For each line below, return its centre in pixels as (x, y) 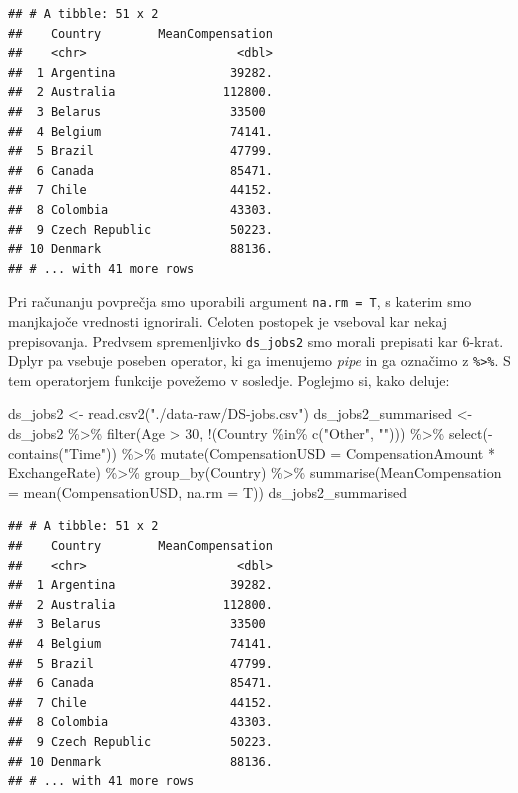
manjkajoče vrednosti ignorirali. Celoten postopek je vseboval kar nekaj (228, 320)
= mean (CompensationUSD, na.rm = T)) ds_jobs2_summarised (207, 491)
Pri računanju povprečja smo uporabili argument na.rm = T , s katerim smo (240, 301)
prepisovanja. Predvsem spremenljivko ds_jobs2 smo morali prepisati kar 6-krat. (256, 340)
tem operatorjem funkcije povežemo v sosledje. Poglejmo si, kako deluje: (229, 379)
